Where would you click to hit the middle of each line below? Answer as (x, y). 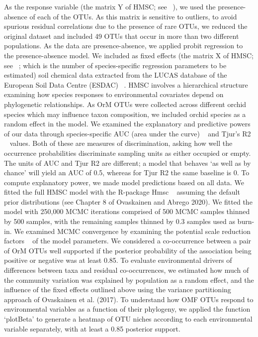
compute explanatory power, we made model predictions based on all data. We (124, 182)
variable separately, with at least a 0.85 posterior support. (92, 328)
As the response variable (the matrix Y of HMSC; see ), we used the (110, 6)
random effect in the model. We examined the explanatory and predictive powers (127, 124)
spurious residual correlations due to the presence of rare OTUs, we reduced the (126, 26)
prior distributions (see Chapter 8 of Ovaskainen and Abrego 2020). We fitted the (128, 201)
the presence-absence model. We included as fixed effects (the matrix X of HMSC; (129, 55)
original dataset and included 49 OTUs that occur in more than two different (122, 36)
